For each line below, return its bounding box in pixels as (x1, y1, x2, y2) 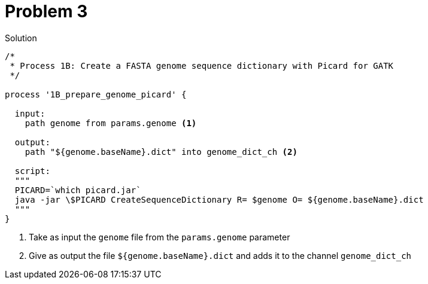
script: (14, 166, 50, 176)
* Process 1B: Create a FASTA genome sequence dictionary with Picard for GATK (10, 60, 394, 71)
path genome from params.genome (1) (25, 118, 197, 128)
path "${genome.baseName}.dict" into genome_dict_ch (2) (25, 146, 298, 157)
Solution (5, 32, 37, 43)
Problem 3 (5, 1, 88, 22)
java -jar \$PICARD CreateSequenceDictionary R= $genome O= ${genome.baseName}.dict (14, 194, 424, 204)
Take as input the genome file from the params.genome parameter (29, 231, 290, 242)
